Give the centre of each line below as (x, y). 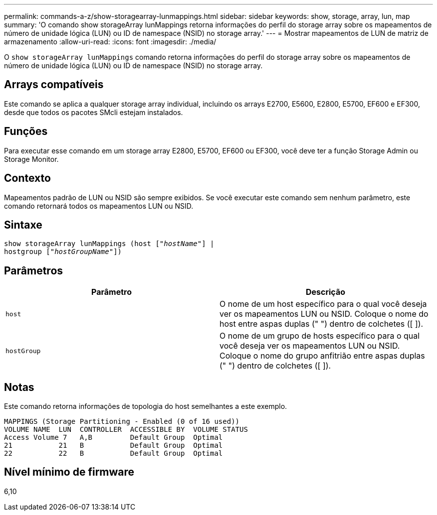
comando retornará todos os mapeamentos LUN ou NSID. (99, 206)
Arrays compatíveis (54, 85)
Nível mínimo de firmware (69, 472)
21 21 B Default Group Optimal (113, 446)
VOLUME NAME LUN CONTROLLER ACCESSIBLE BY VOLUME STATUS (126, 430)
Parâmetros (34, 270)
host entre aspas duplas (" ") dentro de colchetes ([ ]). (322, 324)
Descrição (326, 292)
